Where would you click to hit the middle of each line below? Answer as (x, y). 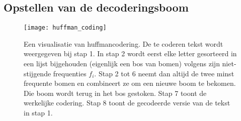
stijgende (37, 73)
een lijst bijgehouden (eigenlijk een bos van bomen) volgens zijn (122, 64)
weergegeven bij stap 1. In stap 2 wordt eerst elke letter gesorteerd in (130, 53)
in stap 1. (38, 113)
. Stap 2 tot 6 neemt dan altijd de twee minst (164, 73)
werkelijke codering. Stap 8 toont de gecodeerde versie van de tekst (127, 103)
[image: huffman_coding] (65, 28)
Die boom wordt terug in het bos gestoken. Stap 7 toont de (115, 93)
